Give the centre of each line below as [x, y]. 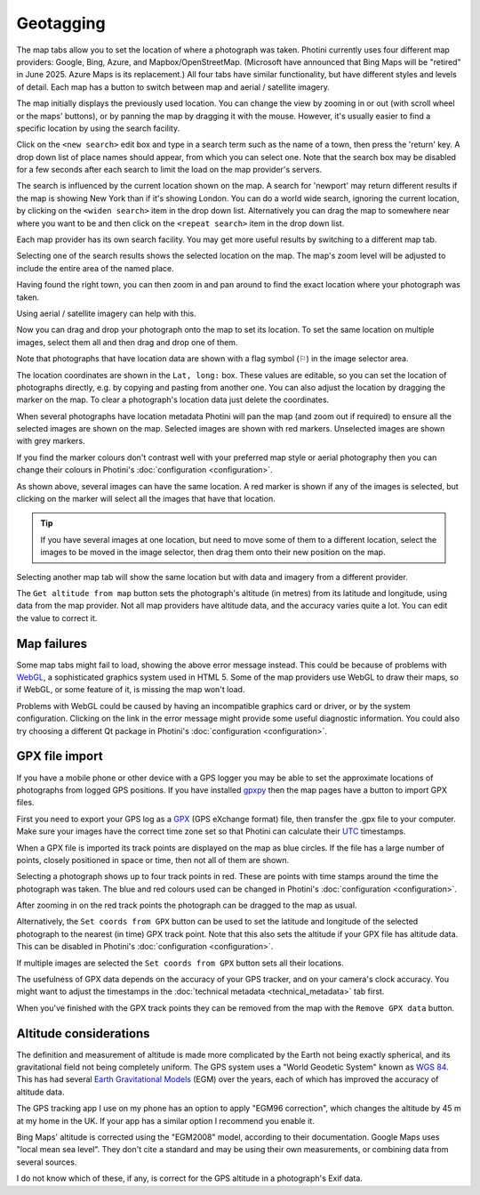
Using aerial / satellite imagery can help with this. [106, 313]
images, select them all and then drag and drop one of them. [127, 342]
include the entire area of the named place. [96, 268]
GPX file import [60, 756]
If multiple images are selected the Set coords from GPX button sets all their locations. [180, 963]
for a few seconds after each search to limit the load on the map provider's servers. [169, 170]
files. [25, 803]
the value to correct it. [57, 618]
